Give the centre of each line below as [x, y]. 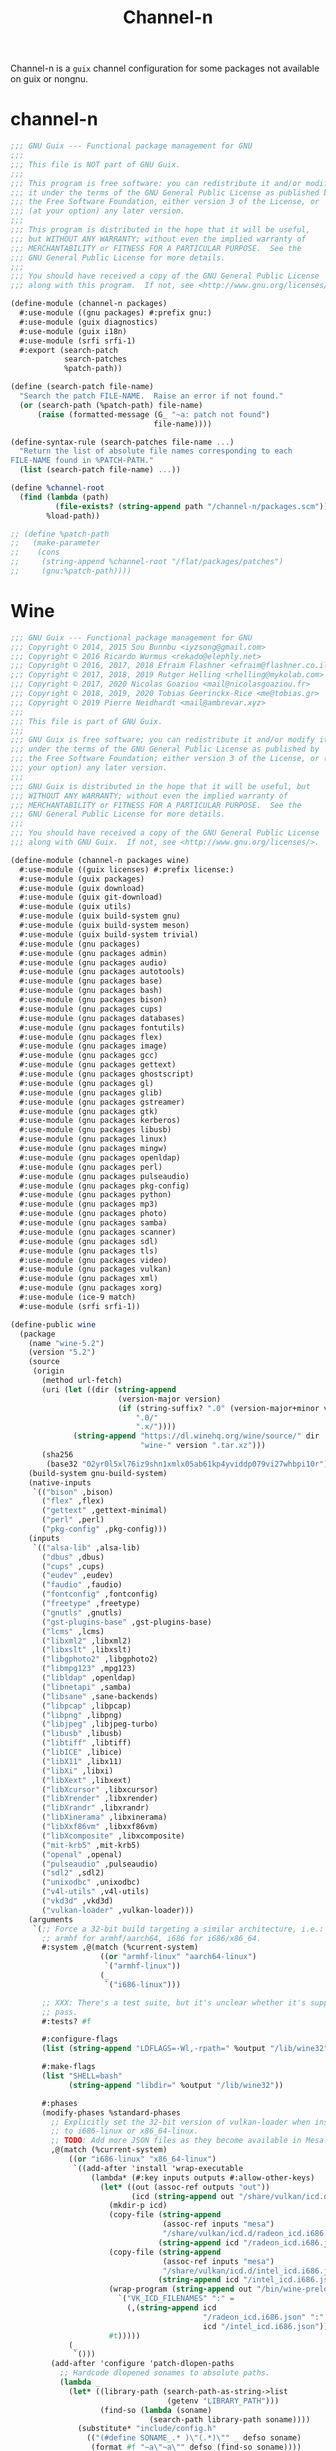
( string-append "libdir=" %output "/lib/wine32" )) [176, 2085]
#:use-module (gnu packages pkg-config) [104, 1186]
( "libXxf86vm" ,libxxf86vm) [100, 1827]
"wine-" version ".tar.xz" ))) [203, 1446]
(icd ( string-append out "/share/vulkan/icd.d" [232, 2196]
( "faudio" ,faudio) [82, 1585]
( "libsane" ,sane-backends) [100, 1696]
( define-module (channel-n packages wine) [100, 860]
